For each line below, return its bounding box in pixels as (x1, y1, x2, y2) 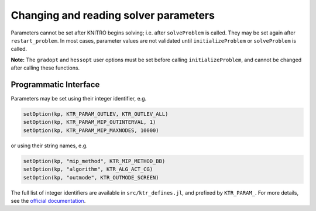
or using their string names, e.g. (11, 142, 88, 149)
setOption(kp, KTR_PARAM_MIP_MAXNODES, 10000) (23, 127, 159, 134)
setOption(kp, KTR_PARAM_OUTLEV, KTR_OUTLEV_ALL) (23, 111, 169, 117)
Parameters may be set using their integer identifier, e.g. (11, 95, 147, 102)
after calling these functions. (11, 64, 80, 71)
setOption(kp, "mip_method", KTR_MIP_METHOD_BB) (23, 158, 166, 164)
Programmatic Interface (11, 79, 100, 89)
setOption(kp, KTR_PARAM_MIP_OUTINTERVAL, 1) (23, 119, 156, 126)
